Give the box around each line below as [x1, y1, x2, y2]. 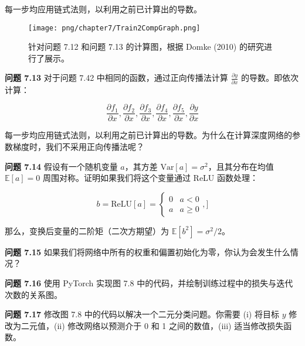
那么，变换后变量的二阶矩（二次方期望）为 [5, 224, 169, 237]
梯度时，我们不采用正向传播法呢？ [12, 141, 144, 152]
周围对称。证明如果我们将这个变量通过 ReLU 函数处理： [42, 172, 259, 184]
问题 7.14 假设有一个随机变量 [5, 160, 118, 172]
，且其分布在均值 [208, 160, 274, 172]
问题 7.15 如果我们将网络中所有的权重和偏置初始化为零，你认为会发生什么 [5, 245, 290, 258]
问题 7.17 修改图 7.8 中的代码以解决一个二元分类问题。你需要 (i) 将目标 [5, 308, 279, 320]
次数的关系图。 [5, 288, 62, 300]
